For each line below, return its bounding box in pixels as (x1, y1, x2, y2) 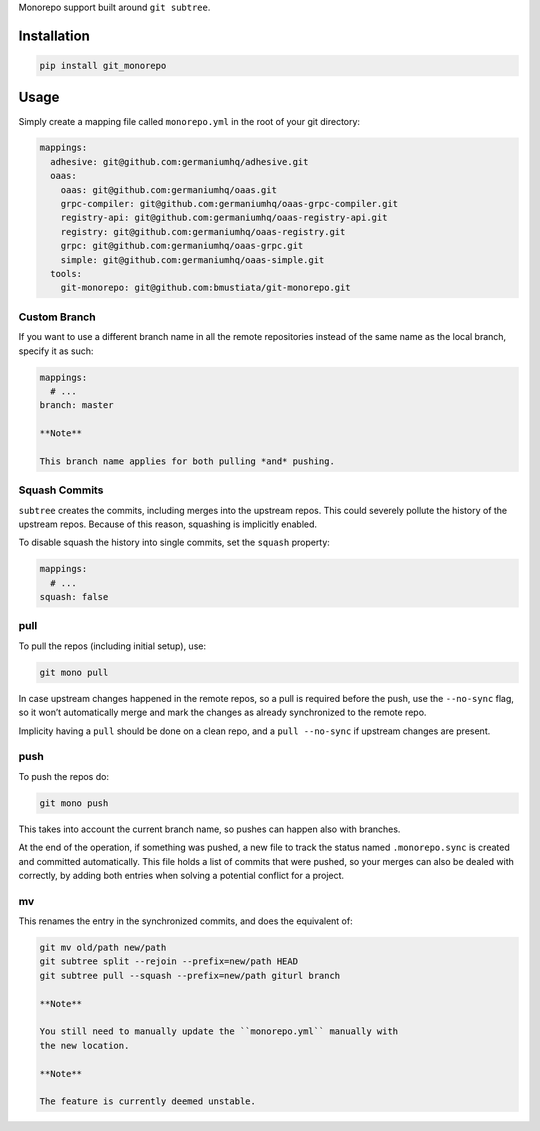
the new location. (39, 1040, 130, 1051)
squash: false (39, 591, 109, 603)
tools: (50, 268, 83, 279)
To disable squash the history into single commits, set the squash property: (18, 536, 330, 549)
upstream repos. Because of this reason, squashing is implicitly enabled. (18, 518, 318, 530)
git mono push (39, 797, 109, 809)
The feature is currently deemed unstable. (39, 1096, 257, 1107)
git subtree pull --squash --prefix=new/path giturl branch (39, 970, 341, 981)
